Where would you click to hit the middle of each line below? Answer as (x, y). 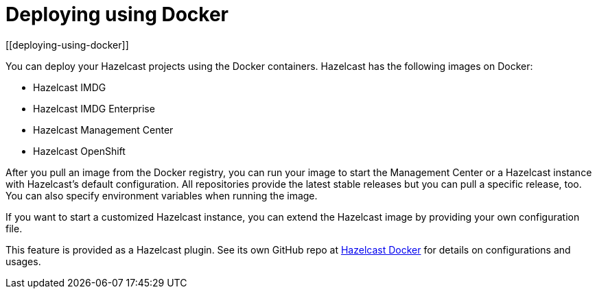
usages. (23, 261)
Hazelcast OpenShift (79, 151)
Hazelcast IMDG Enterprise (94, 108)
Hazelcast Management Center (103, 130)
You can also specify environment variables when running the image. (162, 195)
